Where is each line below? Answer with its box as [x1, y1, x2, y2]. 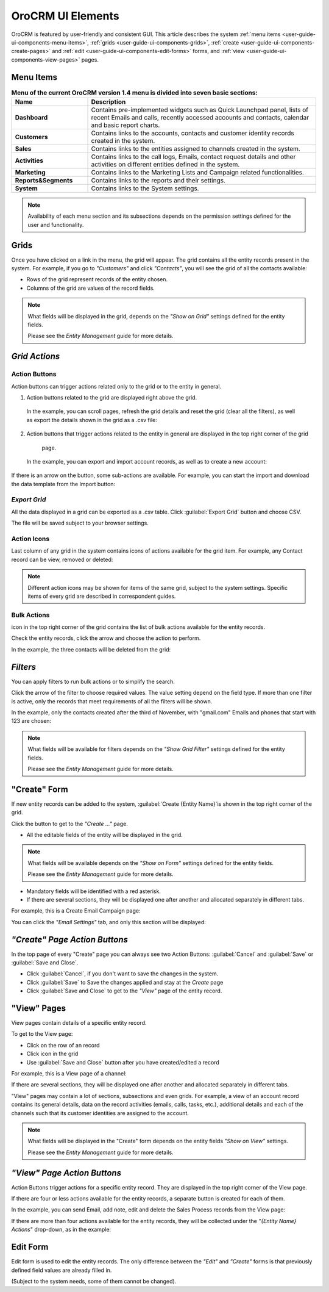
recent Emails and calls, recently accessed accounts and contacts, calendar [91, 113, 310, 121]
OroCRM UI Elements [11, 9, 119, 23]
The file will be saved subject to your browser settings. [11, 519, 149, 527]
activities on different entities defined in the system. [91, 160, 240, 168]
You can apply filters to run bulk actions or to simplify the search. [11, 678, 175, 685]
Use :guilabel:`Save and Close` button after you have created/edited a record [26, 1058, 219, 1066]
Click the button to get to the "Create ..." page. [11, 820, 128, 827]
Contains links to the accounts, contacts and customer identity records [91, 129, 295, 137]
